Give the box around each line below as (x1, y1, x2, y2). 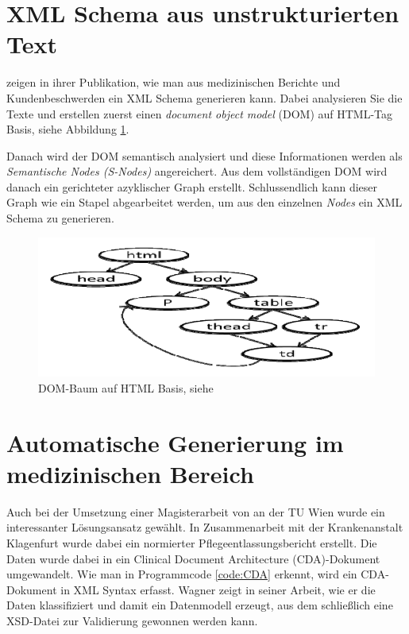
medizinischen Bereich (6, 457, 254, 489)
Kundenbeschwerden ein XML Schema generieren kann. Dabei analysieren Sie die (6, 89, 403, 106)
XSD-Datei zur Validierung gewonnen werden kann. (6, 612, 258, 628)
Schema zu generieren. (6, 210, 114, 226)
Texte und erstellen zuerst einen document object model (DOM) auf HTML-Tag (6, 105, 393, 122)
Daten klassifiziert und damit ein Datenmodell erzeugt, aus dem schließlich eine (6, 597, 393, 613)
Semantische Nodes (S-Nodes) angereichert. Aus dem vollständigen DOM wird (6, 163, 388, 180)
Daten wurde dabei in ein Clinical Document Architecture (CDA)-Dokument (6, 550, 380, 566)
